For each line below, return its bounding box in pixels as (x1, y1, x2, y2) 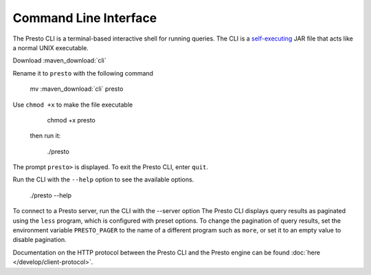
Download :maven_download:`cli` (12, 56, 106, 65)
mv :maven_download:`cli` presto (30, 85, 124, 93)
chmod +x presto (47, 115, 95, 124)
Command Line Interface (12, 10, 157, 25)
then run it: (30, 131, 61, 140)
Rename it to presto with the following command (12, 69, 154, 77)
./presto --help (30, 191, 72, 199)
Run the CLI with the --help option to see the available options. (12, 175, 194, 184)
